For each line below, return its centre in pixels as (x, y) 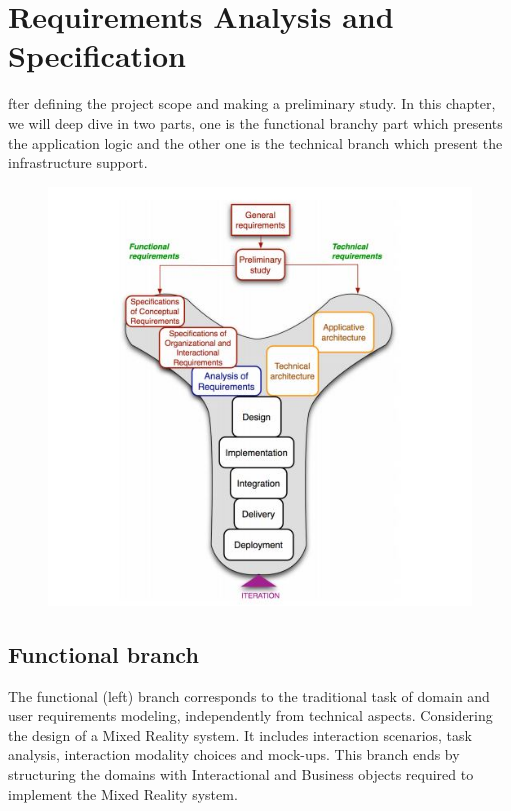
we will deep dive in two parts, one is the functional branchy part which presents (255, 122)
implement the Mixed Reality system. (123, 793)
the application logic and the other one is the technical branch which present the (255, 142)
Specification (97, 55)
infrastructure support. (78, 162)
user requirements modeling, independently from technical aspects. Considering (250, 715)
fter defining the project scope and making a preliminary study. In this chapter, (252, 103)
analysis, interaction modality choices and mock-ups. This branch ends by (234, 754)
